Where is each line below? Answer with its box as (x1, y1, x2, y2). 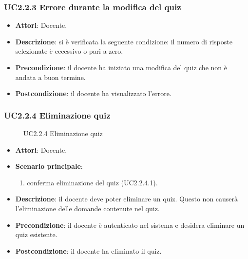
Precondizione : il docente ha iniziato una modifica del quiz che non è (15, 62, 227, 72)
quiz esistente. (15, 229, 57, 239)
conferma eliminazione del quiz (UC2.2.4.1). (27, 177, 158, 187)
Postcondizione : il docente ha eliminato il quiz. (15, 245, 162, 256)
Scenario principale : (15, 161, 83, 171)
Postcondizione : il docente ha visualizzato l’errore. (15, 88, 172, 99)
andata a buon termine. (15, 72, 86, 82)
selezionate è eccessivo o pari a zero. (15, 46, 123, 56)
